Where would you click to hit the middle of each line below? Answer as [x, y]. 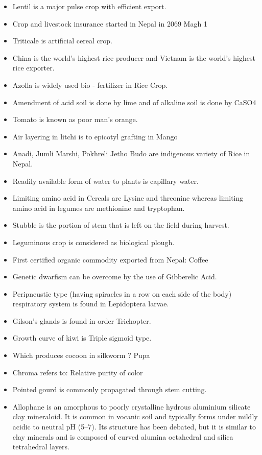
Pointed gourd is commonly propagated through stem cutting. [110, 389]
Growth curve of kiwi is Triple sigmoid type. [82, 338]
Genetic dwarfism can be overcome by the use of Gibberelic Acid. [115, 277]
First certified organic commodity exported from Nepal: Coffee [110, 259]
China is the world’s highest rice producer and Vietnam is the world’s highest [134, 57]
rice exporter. [33, 68]
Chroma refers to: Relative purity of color [78, 372]
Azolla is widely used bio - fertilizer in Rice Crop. [90, 85]
